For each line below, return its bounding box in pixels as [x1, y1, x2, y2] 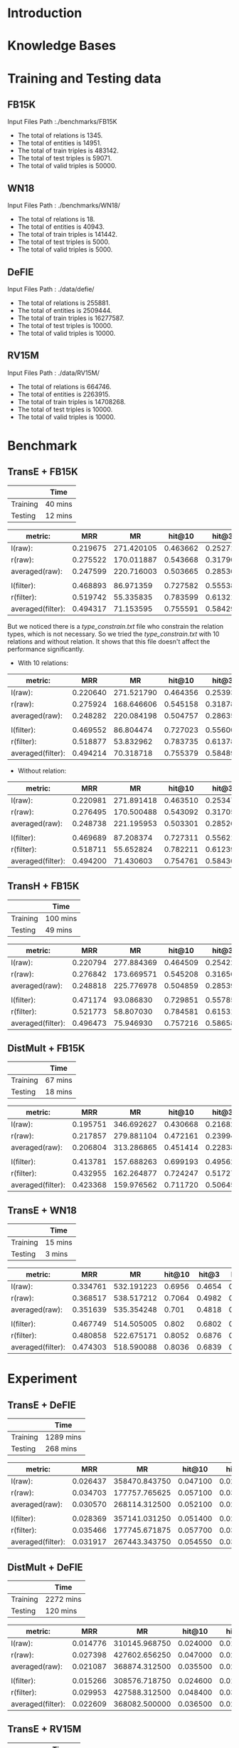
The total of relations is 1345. [17, 131, 103, 140]
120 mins [45, 1606, 78, 1616]
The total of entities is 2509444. [17, 307, 112, 314]
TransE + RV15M [7, 1723, 82, 1735]
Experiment [7, 1371, 78, 1387]
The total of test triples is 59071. [17, 154, 112, 163]
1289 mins [45, 1432, 82, 1442]
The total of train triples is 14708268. [17, 397, 126, 406]
